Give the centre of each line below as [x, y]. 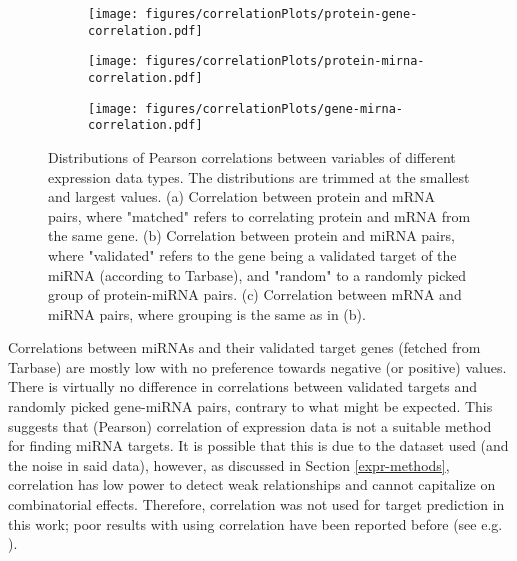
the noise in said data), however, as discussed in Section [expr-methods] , [229, 464]
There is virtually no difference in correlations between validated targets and [243, 386]
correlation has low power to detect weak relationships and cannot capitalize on [252, 484]
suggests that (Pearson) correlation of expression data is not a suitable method [250, 425]
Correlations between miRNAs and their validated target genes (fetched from [244, 347]
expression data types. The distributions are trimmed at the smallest [259, 176]
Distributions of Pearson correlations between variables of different [252, 156]
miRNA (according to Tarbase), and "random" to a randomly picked [257, 274]
